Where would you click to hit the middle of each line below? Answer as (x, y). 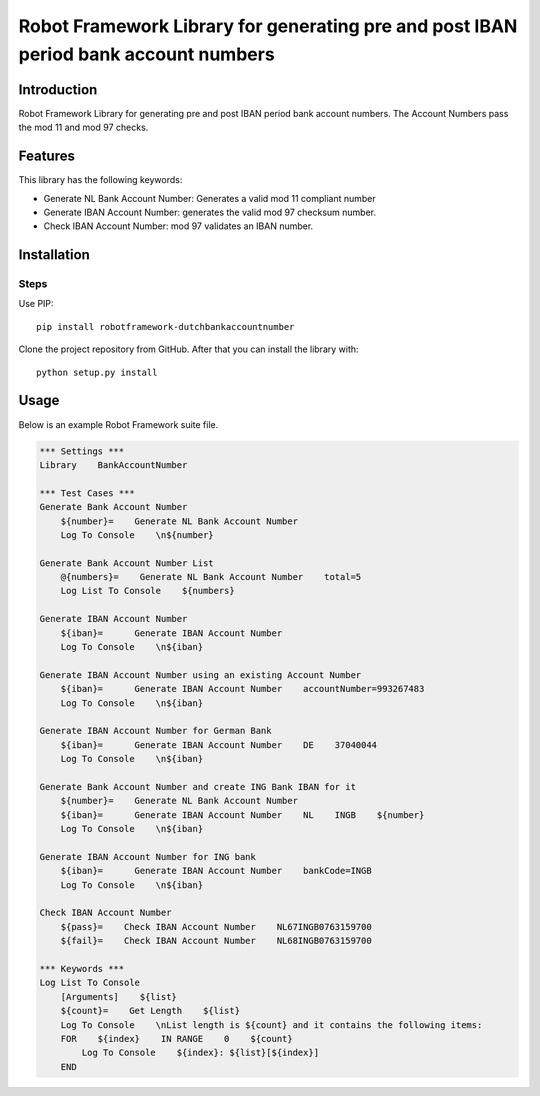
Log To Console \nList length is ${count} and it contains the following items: (271, 1024)
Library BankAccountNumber (113, 464)
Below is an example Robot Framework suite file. (118, 424)
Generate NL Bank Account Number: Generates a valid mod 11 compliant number (210, 198)
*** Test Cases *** (87, 493)
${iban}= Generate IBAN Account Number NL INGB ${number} (242, 814)
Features (46, 156)
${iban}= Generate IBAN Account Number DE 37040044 (219, 744)
